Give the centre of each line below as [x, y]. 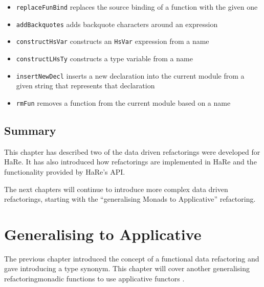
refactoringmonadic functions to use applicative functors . [94, 279]
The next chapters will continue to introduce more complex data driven [116, 189]
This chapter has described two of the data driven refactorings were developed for [132, 151]
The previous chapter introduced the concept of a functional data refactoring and [132, 258]
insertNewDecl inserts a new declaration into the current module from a [130, 75]
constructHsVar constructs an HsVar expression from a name [113, 41]
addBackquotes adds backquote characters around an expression [117, 24]
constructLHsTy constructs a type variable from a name [104, 58]
